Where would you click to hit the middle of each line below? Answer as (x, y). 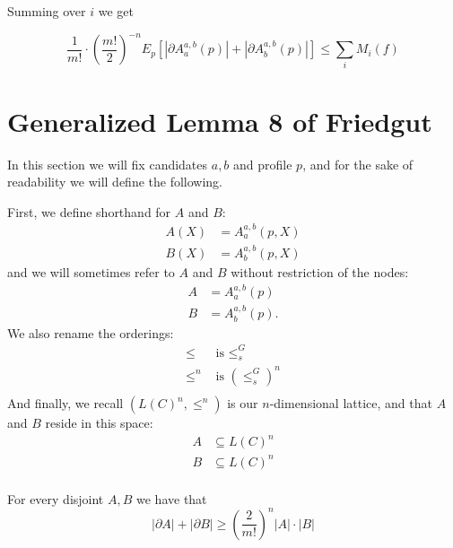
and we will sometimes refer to (91, 272)
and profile (263, 164)
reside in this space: (99, 422)
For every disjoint (56, 498)
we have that (172, 498)
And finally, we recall (65, 403)
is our (243, 403)
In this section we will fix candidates (108, 164)
